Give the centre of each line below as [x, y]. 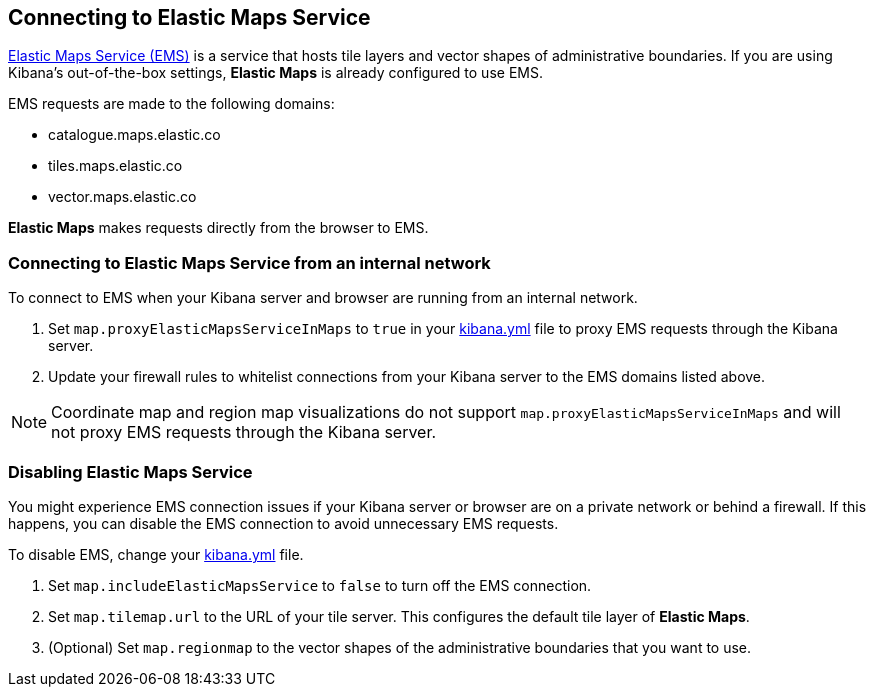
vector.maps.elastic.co [122, 197]
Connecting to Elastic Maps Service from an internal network [249, 262]
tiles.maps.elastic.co [115, 166]
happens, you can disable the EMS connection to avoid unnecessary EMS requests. [283, 523]
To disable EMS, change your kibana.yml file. [156, 554]
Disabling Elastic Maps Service [130, 471]
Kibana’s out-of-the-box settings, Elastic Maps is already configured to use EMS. [275, 73]
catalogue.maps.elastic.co [134, 135]
